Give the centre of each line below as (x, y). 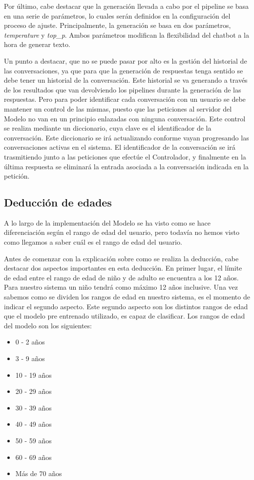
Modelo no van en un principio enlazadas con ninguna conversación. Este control (125, 118)
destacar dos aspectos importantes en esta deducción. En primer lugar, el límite (123, 268)
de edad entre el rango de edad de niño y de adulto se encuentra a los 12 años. (121, 277)
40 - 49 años (33, 424)
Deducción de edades (58, 202)
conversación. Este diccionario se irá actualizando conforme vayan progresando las (127, 137)
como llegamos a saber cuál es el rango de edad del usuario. (93, 242)
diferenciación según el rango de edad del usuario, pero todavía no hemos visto (122, 232)
